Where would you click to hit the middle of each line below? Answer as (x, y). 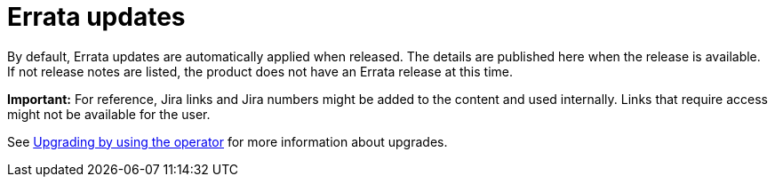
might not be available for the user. (109, 114)
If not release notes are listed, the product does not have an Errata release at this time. (260, 71)
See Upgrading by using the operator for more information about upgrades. (228, 141)
